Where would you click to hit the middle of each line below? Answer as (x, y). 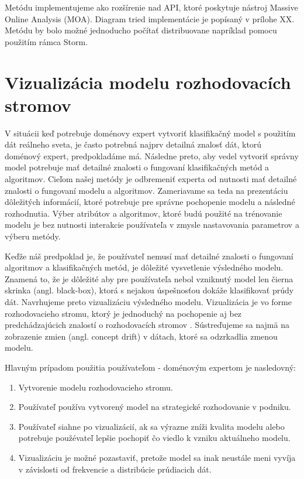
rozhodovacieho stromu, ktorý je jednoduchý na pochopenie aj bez (123, 313)
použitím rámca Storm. (46, 41)
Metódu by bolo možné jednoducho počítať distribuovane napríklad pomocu (141, 30)
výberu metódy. (33, 236)
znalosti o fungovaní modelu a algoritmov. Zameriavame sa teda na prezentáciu (146, 190)
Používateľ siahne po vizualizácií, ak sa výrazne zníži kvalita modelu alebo (151, 426)
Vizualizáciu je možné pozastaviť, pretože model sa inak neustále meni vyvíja (157, 457)
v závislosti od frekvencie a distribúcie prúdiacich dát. (115, 469)
